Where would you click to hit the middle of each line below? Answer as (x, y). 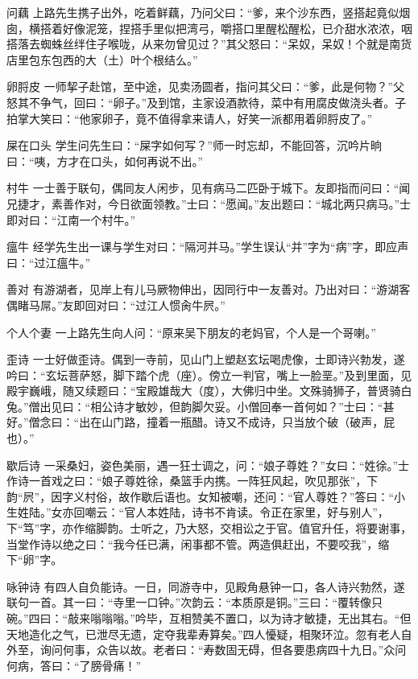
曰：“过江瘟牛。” (49, 262)
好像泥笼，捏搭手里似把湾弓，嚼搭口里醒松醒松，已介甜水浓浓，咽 (237, 28)
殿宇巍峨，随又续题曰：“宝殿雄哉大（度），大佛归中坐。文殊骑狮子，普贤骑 (204, 391)
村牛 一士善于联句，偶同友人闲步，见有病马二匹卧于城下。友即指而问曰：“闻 (209, 188)
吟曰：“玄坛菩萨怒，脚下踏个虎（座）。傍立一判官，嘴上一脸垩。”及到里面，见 (209, 374)
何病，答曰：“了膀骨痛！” (74, 665)
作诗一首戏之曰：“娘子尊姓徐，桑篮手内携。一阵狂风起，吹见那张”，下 (192, 481)
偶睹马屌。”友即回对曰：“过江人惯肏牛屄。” (116, 305)
